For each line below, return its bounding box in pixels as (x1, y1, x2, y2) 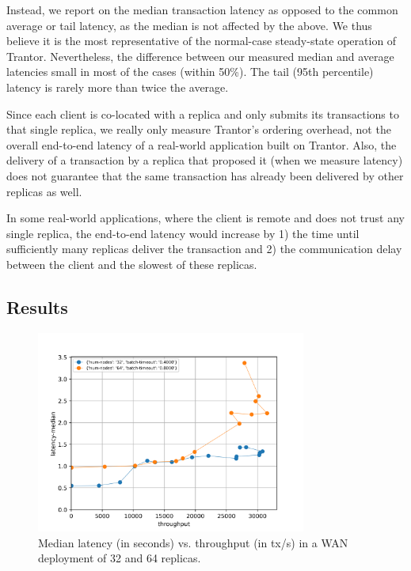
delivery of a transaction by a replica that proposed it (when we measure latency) (6, 152, 403, 168)
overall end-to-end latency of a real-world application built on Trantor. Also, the (6, 136, 397, 153)
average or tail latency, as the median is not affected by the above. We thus (6, 17, 372, 33)
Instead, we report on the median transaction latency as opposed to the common (6, 2, 398, 17)
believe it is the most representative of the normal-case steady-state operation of (6, 32, 397, 49)
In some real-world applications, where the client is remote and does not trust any (6, 210, 405, 226)
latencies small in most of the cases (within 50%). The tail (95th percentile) (6, 63, 374, 80)
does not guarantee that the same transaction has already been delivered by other (6, 167, 404, 183)
